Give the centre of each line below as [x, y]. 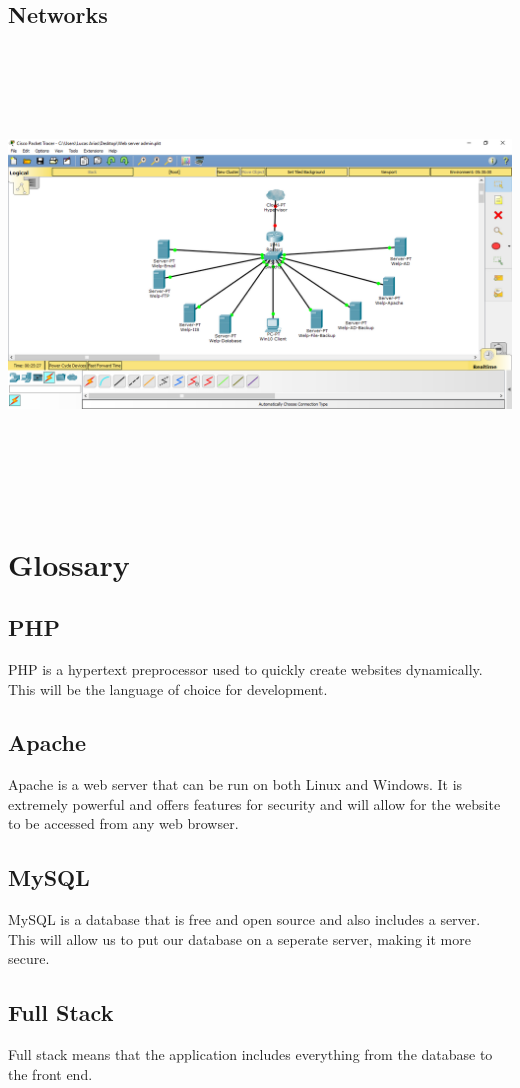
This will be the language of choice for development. [168, 688]
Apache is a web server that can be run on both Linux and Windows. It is [235, 784]
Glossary [69, 563]
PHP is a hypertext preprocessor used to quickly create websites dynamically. [245, 668]
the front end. [50, 1073]
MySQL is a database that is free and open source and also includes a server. [244, 919]
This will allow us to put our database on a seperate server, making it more [239, 938]
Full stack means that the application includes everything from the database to [250, 1054]
